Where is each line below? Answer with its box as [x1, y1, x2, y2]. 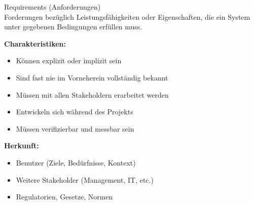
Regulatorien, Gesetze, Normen [16, 191, 113, 202]
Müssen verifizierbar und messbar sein [16, 123, 134, 134]
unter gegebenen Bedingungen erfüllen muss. [4, 21, 142, 32]
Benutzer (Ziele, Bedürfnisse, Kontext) [16, 157, 136, 168]
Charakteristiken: [4, 38, 66, 49]
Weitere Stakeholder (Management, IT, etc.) [16, 174, 154, 185]
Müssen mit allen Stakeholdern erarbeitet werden [16, 89, 169, 100]
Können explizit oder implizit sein [16, 55, 122, 66]
